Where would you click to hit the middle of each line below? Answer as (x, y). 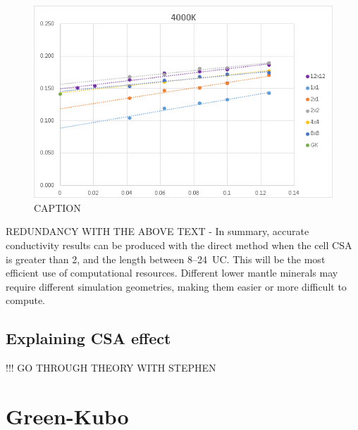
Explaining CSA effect (88, 338)
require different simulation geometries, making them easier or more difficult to (176, 286)
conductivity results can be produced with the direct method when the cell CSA (179, 245)
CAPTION (57, 207)
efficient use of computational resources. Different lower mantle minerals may (172, 273)
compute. (25, 300)
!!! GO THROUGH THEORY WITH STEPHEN (111, 368)
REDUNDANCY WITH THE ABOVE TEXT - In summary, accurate (158, 231)
